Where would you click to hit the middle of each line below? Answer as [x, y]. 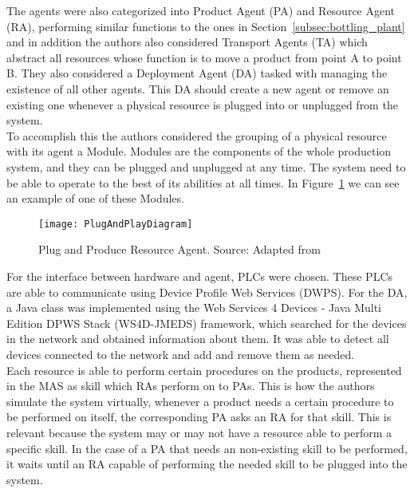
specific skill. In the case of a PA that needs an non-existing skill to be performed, [207, 448]
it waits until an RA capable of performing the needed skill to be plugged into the [207, 464]
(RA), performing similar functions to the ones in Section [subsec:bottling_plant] [206, 26]
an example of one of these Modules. [95, 198]
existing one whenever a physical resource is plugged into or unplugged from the [202, 104]
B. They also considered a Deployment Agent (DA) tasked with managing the [197, 73]
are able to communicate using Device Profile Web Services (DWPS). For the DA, [207, 292]
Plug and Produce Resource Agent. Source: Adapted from [179, 249]
